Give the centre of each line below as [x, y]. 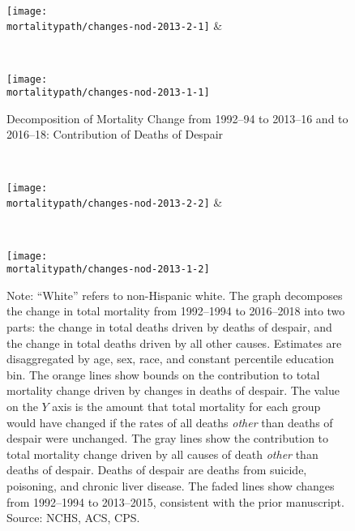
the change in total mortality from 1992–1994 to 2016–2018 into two [176, 311]
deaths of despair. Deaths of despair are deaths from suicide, [157, 470]
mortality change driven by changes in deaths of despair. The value [173, 390]
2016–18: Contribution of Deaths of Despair [115, 134]
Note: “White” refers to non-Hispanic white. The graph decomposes [175, 295]
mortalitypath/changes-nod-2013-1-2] [108, 270]
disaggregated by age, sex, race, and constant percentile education [170, 359]
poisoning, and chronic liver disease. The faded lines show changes [171, 485]
